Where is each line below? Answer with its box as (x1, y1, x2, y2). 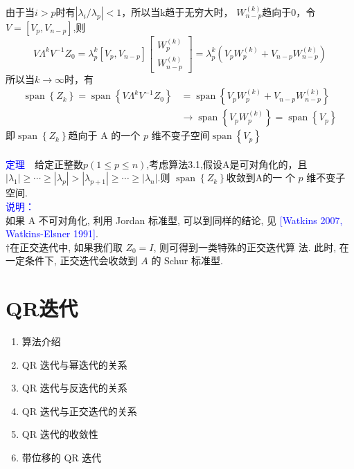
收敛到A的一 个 (226, 170, 295, 185)
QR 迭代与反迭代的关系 (21, 380, 127, 395)
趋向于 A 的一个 (68, 128, 141, 142)
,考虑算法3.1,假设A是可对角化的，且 (146, 156, 308, 171)
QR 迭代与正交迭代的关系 (21, 403, 137, 418)
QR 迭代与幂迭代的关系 (21, 357, 127, 371)
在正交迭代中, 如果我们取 (10, 239, 123, 254)
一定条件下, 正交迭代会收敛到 (6, 253, 138, 268)
